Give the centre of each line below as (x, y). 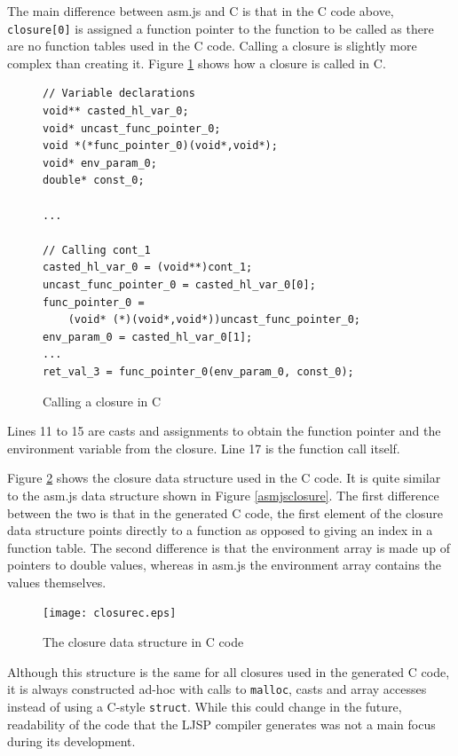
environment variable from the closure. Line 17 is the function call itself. (204, 448)
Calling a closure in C (102, 401)
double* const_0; (94, 181)
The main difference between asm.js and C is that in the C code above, (201, 11)
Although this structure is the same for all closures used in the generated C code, (229, 671)
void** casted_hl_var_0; (116, 111)
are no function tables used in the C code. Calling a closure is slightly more (212, 46)
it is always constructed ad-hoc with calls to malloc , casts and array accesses (217, 689)
